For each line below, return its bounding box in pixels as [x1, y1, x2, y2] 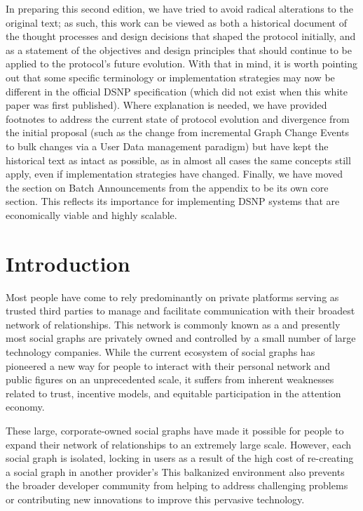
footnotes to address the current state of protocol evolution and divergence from [6, 111, 350, 126]
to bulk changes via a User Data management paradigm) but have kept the [6, 138, 329, 153]
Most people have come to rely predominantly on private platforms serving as [6, 289, 339, 304]
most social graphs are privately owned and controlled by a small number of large [6, 331, 356, 345]
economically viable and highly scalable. [6, 207, 177, 222]
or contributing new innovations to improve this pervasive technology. [6, 491, 305, 506]
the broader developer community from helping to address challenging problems [6, 478, 348, 493]
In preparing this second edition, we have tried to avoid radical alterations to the [6, 1, 353, 15]
